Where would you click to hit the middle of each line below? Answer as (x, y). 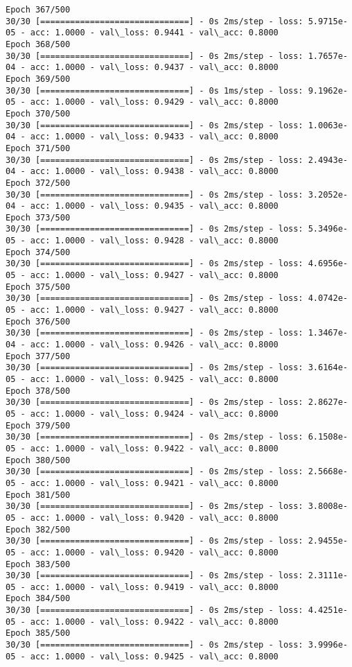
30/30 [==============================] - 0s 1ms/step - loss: (155, 90)
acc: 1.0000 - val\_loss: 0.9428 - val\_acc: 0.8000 (154, 241)
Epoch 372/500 (38, 183)
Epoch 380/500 (38, 460)
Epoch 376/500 (38, 321)
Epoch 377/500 (38, 356)
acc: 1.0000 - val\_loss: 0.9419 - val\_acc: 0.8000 (154, 587)
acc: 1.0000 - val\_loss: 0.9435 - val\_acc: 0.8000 (154, 206)
